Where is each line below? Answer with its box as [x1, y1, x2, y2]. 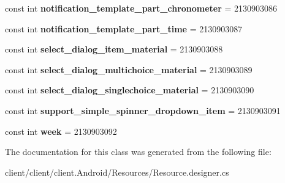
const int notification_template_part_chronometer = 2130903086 [5, 2, 278, 14]
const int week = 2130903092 [5, 124, 117, 137]
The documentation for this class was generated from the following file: [5, 145, 272, 158]
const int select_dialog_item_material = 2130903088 [5, 43, 223, 56]
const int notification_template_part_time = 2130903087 [5, 22, 243, 35]
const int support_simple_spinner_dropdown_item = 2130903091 [5, 104, 281, 117]
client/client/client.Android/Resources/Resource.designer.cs [5, 165, 229, 178]
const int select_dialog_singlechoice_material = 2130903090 [5, 84, 254, 96]
